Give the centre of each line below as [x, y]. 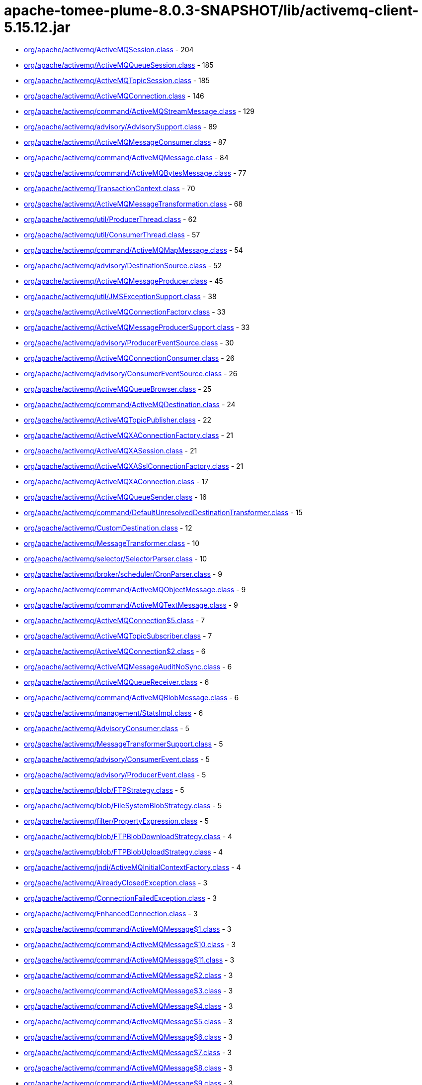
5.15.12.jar [37, 27]
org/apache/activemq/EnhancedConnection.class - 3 [111, 913]
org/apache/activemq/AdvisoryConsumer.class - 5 [107, 728]
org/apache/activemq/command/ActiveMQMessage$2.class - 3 [128, 975]
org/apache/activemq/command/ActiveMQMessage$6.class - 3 [128, 1037]
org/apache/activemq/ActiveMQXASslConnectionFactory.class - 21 [134, 466]
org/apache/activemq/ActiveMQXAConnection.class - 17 [116, 481]
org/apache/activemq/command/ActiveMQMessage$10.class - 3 [130, 944]
